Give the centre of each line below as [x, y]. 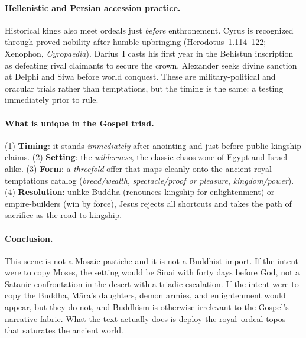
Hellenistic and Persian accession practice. [93, 7]
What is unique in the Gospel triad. [79, 123]
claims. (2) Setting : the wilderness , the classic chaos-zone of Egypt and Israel [146, 157]
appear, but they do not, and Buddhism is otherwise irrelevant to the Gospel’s [147, 307]
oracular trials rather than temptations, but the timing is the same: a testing [144, 88]
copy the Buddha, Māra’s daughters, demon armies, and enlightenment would [145, 295]
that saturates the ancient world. [64, 330]
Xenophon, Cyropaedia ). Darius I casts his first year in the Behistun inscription [149, 53]
